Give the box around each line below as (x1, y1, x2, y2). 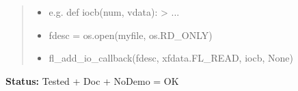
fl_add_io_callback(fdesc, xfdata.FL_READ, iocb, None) (49, 51, 293, 65)
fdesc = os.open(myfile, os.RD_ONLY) (49, 27, 213, 42)
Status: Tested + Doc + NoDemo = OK (5, 73, 179, 88)
